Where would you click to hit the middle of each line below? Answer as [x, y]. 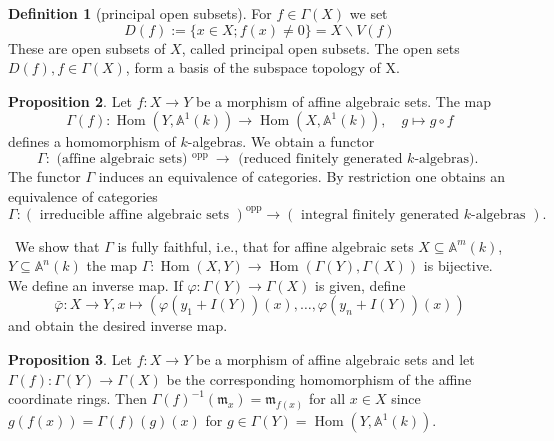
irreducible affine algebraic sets [134, 214]
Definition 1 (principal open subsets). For [140, 13]
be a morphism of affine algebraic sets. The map [343, 100]
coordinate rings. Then [78, 398]
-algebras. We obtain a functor [281, 141]
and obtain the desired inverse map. [118, 325]
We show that [57, 245]
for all [327, 398]
